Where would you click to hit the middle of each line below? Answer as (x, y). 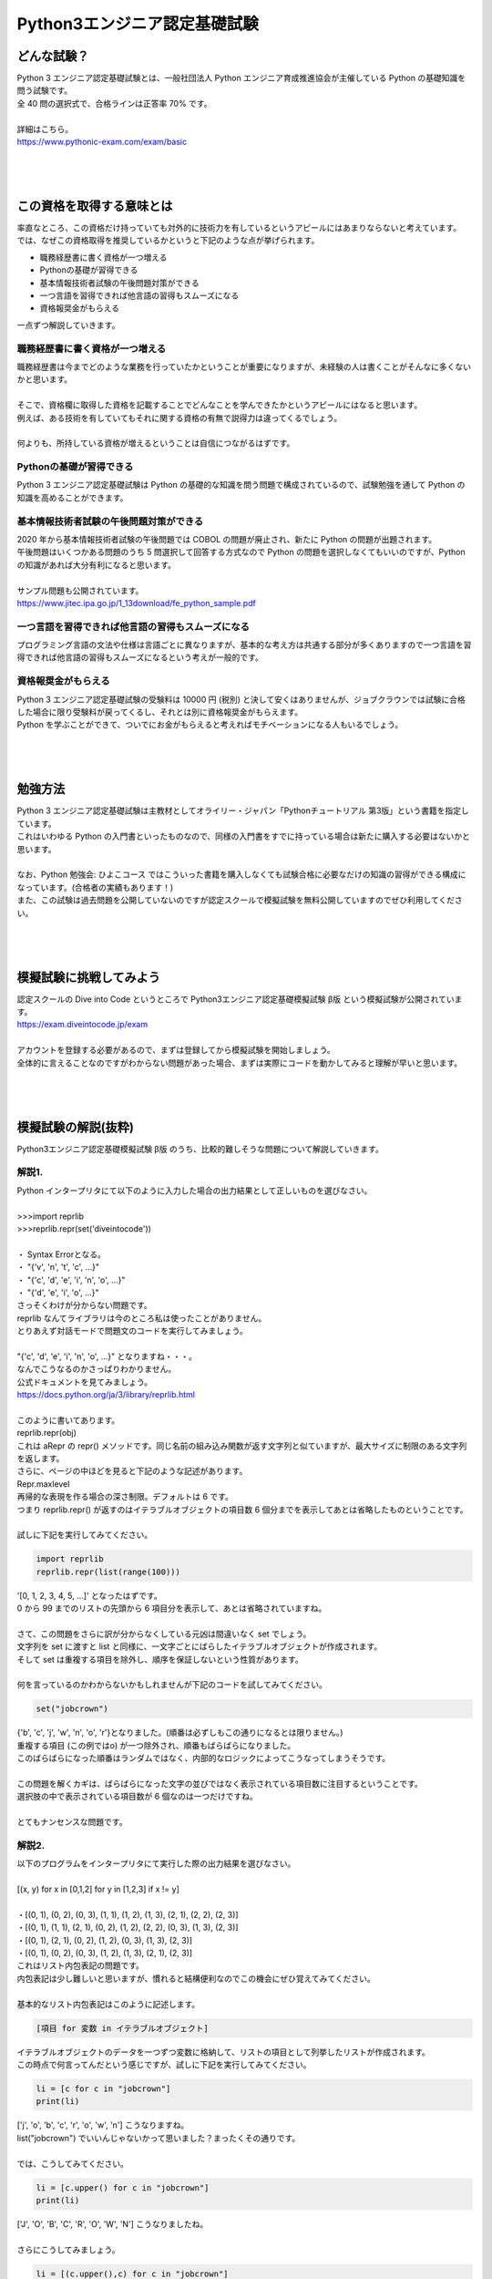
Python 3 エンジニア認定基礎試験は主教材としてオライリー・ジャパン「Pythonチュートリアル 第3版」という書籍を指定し (243, 810)
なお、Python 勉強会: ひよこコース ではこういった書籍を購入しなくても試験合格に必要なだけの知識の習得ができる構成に (241, 874)
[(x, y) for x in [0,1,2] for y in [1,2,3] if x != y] (98, 1889)
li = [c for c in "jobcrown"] (103, 2088)
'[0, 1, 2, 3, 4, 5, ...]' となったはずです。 (90, 1595)
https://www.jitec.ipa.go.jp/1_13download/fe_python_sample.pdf (137, 603)
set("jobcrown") (72, 1709)
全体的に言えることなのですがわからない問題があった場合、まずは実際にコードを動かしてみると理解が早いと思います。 (240, 1063)
